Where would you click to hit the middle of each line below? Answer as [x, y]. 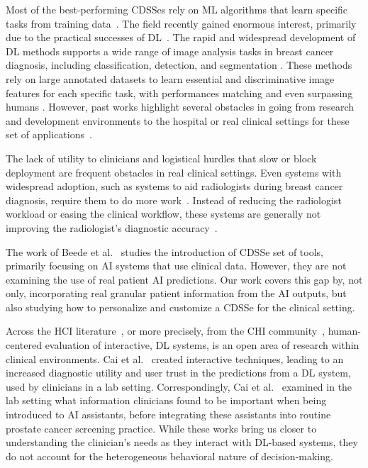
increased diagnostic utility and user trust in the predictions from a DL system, [178, 373]
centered [24, 345]
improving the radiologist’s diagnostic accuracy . [112, 227]
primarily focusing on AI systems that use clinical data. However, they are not [176, 266]
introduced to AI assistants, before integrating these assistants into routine [168, 414]
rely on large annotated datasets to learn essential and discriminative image [170, 78]
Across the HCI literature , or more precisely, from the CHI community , [166, 331]
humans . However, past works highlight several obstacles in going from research [180, 107]
